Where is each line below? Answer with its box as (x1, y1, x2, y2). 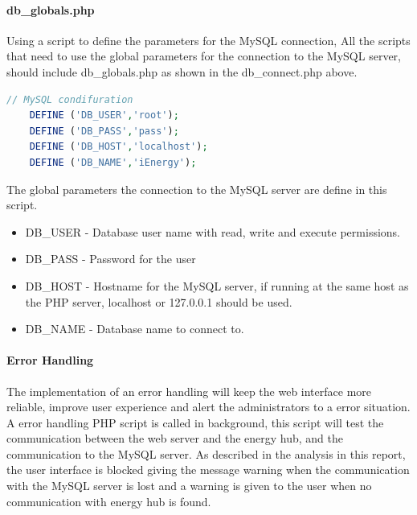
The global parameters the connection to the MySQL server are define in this (6, 180, 387, 197)
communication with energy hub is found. (6, 492, 211, 509)
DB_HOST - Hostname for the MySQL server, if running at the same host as (25, 277, 409, 294)
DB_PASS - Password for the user (25, 250, 196, 267)
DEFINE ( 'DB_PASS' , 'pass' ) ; (29, 125, 179, 137)
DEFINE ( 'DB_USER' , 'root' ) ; (29, 109, 179, 122)
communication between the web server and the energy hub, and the (6, 430, 344, 447)
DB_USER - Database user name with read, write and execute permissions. (25, 223, 400, 240)
